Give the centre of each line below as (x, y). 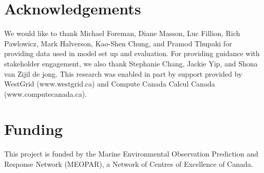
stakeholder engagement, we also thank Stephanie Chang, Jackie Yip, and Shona (131, 63)
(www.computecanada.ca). (45, 93)
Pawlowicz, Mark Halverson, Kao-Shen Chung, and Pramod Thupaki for (118, 43)
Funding (34, 129)
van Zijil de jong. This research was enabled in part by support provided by (123, 73)
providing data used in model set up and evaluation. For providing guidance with (132, 53)
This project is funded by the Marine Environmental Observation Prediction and (131, 154)
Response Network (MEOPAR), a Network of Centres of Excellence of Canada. (129, 164)
